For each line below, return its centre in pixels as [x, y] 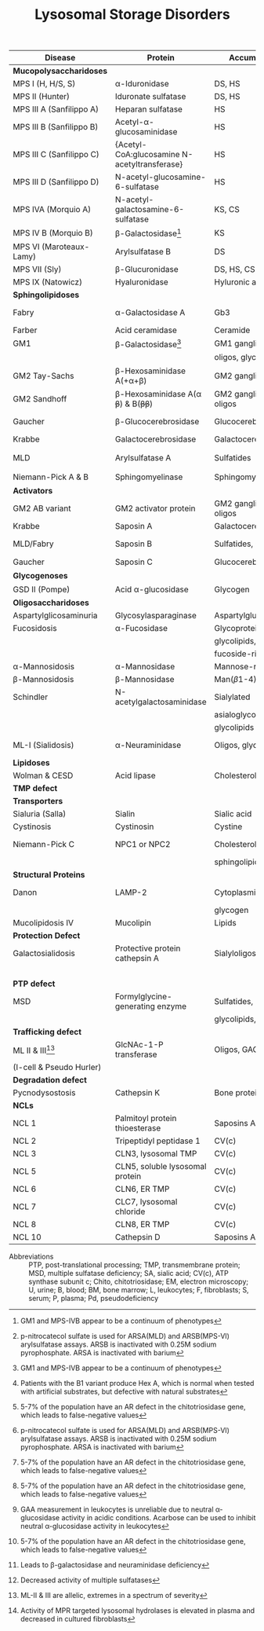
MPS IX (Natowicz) [48, 282]
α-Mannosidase [145, 667]
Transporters [38, 801]
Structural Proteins [49, 875]
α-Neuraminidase [148, 746]
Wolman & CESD [43, 775]
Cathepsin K [137, 1093]
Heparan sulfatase [149, 109]
